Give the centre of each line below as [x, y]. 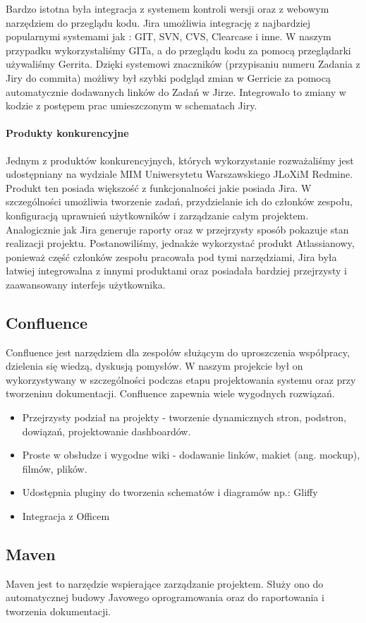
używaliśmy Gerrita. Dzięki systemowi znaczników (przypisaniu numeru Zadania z [183, 64]
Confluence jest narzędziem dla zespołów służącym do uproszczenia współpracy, [178, 352]
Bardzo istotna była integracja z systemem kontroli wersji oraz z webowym [167, 8]
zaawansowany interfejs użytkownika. [86, 284]
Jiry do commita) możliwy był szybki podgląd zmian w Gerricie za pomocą [168, 77]
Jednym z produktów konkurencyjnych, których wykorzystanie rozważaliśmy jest [180, 160]
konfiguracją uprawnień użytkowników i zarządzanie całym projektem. [157, 215]
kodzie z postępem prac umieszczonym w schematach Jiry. [132, 105]
